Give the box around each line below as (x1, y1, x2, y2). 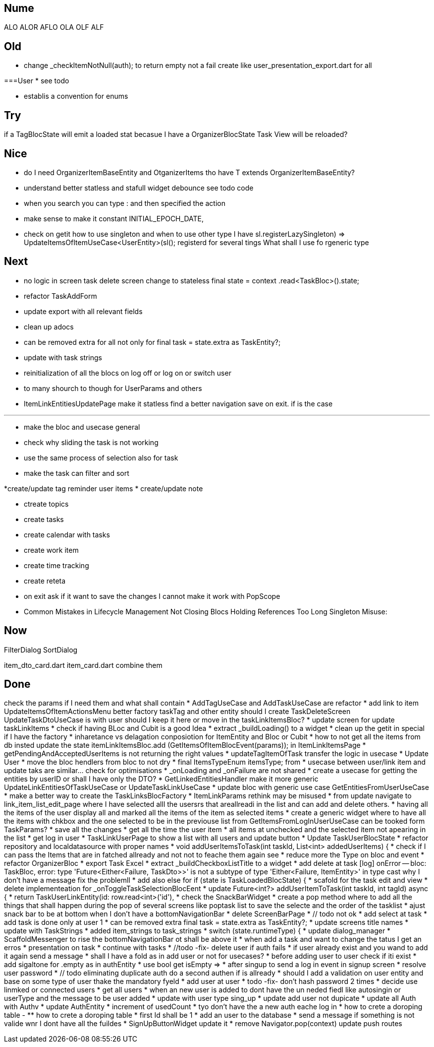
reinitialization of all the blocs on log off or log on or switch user (24, 368, 231, 377)
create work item (24, 545, 79, 554)
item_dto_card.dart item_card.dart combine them (4, 660, 163, 669)
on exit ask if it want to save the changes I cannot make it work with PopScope (24, 591, 280, 600)
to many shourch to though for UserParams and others (24, 384, 202, 393)
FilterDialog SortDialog (4, 645, 78, 654)
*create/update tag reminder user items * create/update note (4, 484, 203, 493)
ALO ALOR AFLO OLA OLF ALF (4, 23, 104, 32)
